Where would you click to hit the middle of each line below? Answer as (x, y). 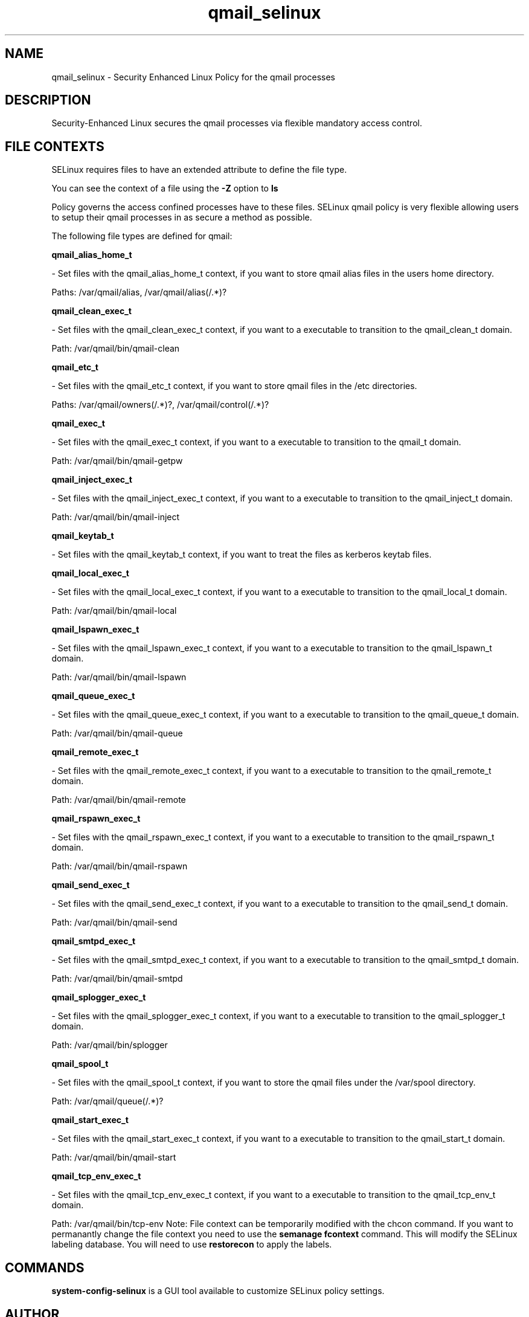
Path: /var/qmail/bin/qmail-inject (116, 517)
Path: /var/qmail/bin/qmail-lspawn (119, 677)
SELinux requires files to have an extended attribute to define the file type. (199, 170)
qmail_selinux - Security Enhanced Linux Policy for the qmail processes (193, 77)
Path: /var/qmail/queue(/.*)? (107, 1101)
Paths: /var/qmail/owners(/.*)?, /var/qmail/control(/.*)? (160, 405)
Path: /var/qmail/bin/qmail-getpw (117, 461)
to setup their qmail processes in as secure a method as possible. (182, 217)
